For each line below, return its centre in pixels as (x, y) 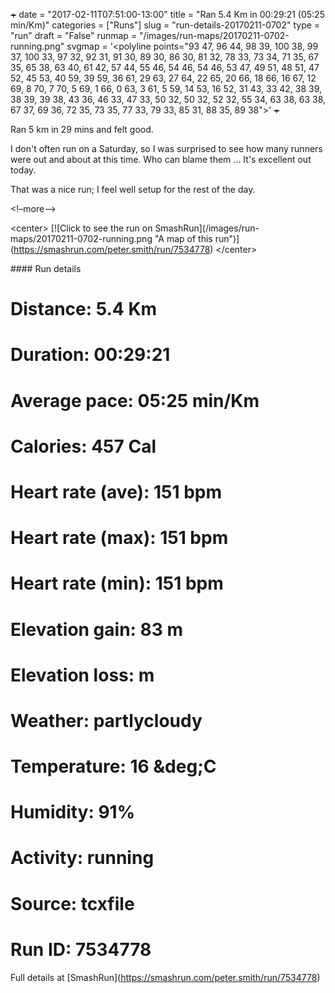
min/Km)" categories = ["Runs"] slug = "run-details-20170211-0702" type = (165, 25)
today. (23, 170)
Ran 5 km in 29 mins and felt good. (82, 129)
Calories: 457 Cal (83, 446)
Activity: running (82, 858)
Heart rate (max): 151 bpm (119, 538)
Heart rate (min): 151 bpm (117, 583)
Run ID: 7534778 (81, 949)
